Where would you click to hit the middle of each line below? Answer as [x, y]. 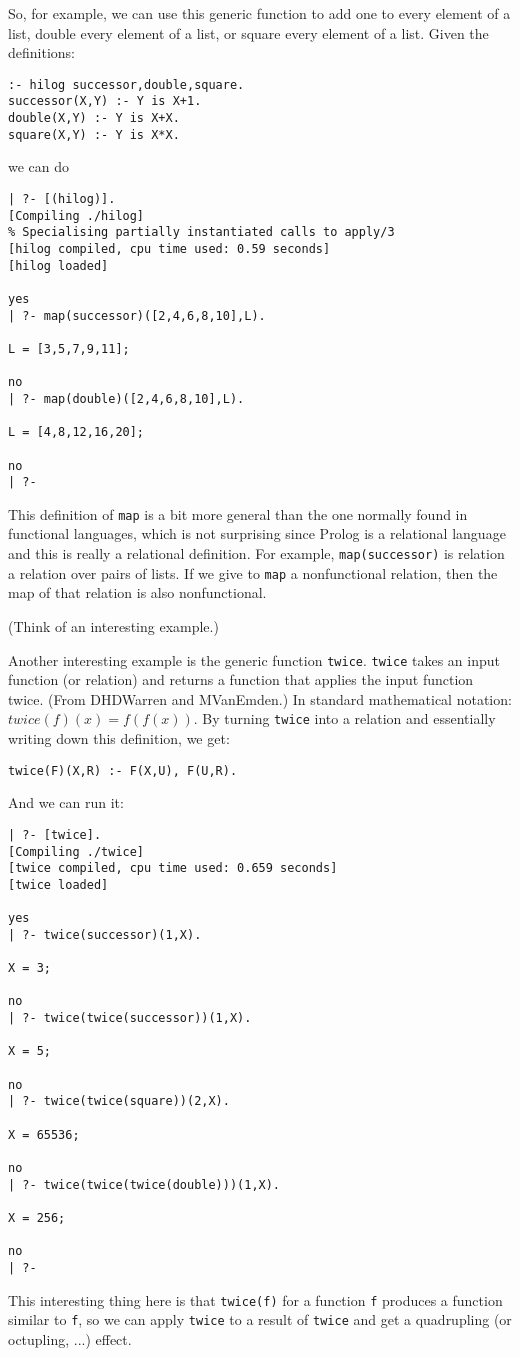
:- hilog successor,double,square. [126, 84]
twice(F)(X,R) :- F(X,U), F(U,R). [123, 770]
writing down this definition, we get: [119, 738]
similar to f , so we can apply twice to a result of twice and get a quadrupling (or [260, 1319]
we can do [39, 166]
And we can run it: [66, 802]
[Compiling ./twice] [76, 851]
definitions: [41, 52]
